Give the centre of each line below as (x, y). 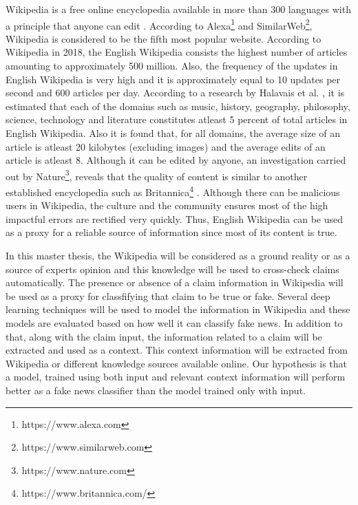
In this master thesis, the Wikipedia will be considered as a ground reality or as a (178, 256)
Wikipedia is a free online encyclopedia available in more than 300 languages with (178, 9)
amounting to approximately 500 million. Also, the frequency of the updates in (172, 66)
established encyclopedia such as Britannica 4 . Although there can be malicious (173, 191)
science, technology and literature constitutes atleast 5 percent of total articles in (177, 119)
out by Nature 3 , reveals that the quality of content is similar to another (157, 175)
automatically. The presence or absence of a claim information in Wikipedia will (175, 282)
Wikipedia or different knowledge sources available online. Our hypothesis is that (177, 363)
